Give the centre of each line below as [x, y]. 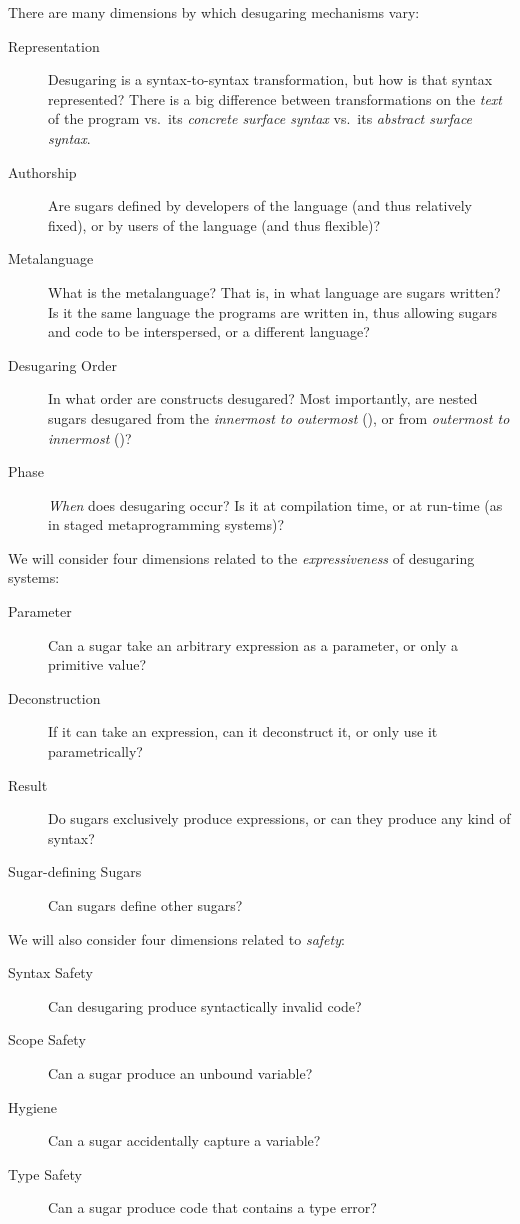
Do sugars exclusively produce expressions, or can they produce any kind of [279, 818]
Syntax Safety [50, 972]
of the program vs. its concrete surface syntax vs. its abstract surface [260, 118]
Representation [54, 45]
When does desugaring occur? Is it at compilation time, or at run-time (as [275, 504]
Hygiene [32, 1106]
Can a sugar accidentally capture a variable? [184, 1140]
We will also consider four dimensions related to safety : [176, 938]
